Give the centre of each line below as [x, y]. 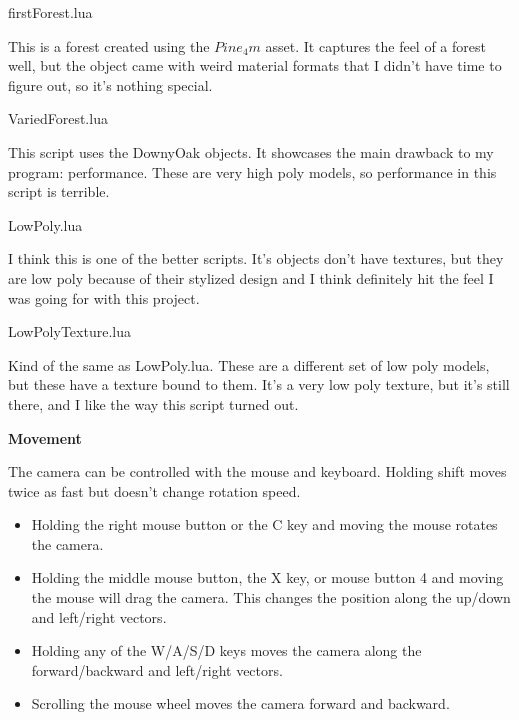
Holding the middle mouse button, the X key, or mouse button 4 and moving [267, 577]
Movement [45, 437]
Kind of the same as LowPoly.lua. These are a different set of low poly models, [249, 364]
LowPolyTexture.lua [69, 331]
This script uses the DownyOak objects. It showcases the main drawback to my [251, 151]
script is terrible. [59, 191]
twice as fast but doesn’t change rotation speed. [154, 490]
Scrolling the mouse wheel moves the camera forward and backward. [240, 703]
